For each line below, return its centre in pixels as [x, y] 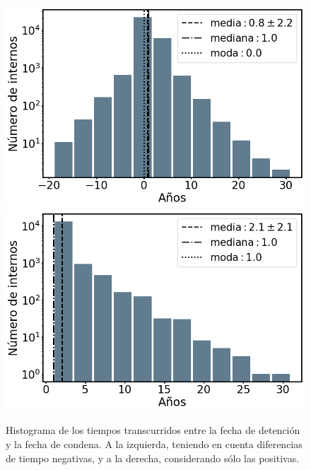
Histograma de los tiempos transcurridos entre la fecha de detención [153, 430]
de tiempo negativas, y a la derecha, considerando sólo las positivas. [153, 458]
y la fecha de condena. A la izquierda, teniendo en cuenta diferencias [154, 444]
